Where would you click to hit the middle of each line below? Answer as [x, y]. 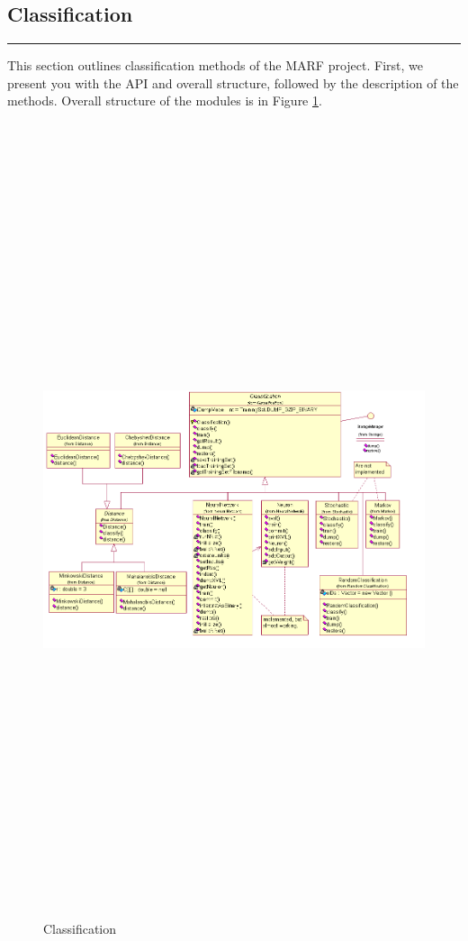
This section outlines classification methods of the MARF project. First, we [216, 65]
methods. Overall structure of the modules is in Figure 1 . [165, 100]
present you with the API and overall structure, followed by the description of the [233, 82]
